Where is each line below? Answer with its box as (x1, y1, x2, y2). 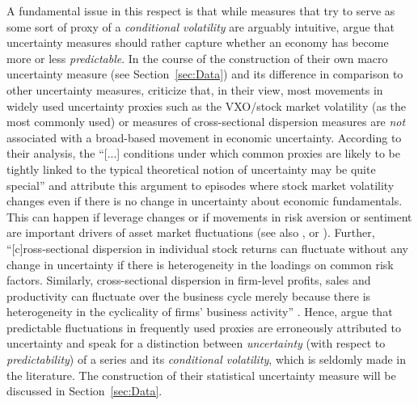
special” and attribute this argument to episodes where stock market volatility (6, 176, 395, 193)
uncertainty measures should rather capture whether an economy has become (6, 34, 389, 51)
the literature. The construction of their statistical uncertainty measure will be (6, 366, 396, 383)
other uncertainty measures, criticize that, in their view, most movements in (6, 81, 383, 98)
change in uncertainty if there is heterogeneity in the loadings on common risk (6, 255, 394, 272)
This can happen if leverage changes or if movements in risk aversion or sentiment (6, 208, 412, 225)
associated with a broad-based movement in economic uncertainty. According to (6, 129, 402, 146)
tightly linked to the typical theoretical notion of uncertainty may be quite (6, 160, 376, 177)
